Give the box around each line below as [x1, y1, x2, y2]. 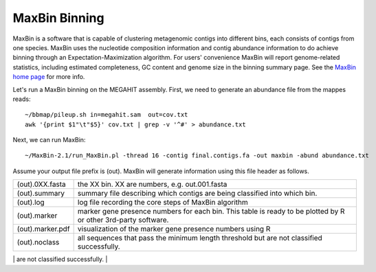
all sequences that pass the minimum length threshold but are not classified [77, 234, 322, 243]
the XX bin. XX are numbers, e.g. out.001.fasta [77, 179, 228, 189]
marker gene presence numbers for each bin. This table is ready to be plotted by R [77, 207, 345, 216]
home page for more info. [12, 73, 85, 81]
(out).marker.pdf [16, 224, 70, 234]
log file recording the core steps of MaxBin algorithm [77, 198, 249, 207]
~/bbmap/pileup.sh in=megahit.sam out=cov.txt [25, 111, 188, 119]
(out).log [16, 198, 45, 207]
